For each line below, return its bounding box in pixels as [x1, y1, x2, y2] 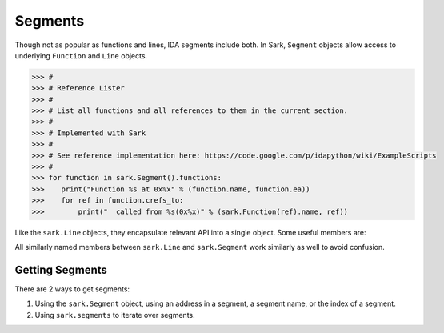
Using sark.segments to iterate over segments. [34, 310, 195, 319]
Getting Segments [14, 263, 108, 276]
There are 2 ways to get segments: [14, 284, 130, 294]
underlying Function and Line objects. [14, 50, 148, 60]
